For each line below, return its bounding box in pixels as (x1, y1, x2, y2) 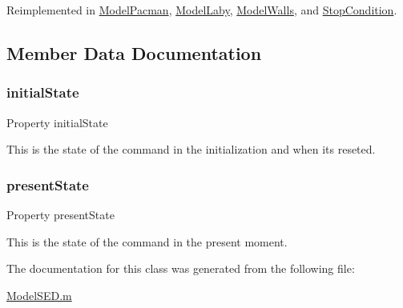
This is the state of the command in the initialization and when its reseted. (6, 141, 376, 158)
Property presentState (6, 206, 115, 222)
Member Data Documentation (6, 40, 262, 65)
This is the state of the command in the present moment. (6, 233, 288, 250)
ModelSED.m (6, 286, 72, 303)
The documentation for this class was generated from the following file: (6, 260, 355, 277)
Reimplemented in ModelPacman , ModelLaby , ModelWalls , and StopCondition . (6, 2, 397, 18)
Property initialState (6, 114, 108, 130)
